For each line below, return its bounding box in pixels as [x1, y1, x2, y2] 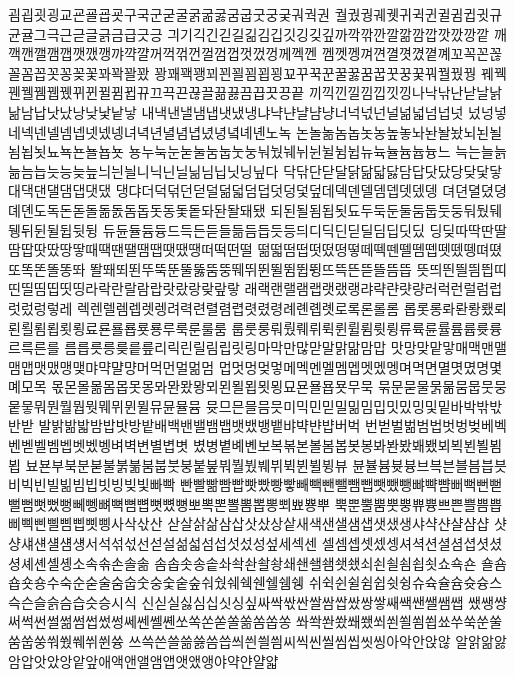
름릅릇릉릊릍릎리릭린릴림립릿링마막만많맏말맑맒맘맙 [64, 337, 387, 358]
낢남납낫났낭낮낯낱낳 [8, 101, 137, 122]
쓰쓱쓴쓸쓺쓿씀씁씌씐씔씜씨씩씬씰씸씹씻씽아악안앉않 [128, 631, 451, 651]
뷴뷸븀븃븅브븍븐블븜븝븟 [352, 454, 507, 475]
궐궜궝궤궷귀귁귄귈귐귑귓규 [334, 4, 503, 24]
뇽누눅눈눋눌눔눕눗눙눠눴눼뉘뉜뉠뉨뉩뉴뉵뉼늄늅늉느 [128, 141, 451, 162]
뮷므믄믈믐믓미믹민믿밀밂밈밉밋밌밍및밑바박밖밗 [205, 395, 503, 416]
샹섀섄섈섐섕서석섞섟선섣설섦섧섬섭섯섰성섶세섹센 [8, 533, 318, 554]
